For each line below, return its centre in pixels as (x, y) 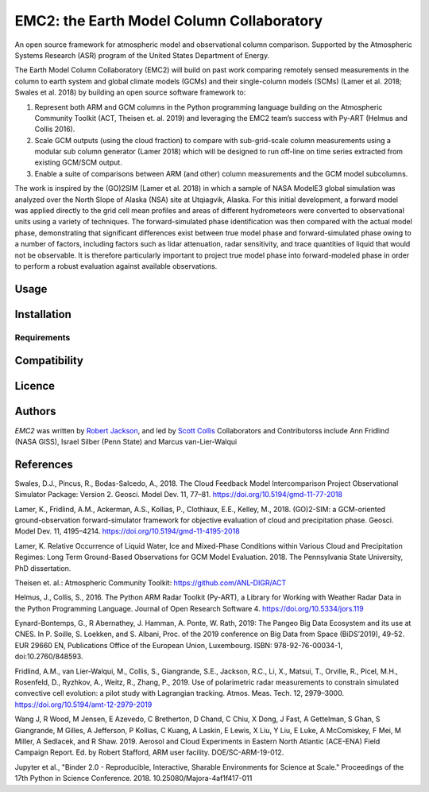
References (44, 464)
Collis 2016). (55, 129)
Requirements (43, 337)
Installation (43, 314)
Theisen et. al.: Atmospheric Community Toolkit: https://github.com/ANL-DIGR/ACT (151, 582)
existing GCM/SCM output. (78, 162)
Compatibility (49, 361)
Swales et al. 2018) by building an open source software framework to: (130, 92)
